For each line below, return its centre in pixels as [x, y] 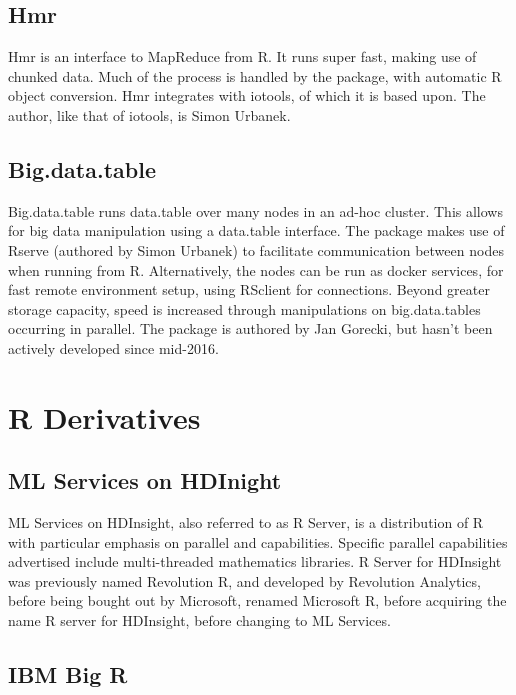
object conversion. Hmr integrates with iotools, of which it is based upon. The [247, 95]
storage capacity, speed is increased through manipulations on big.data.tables [244, 308]
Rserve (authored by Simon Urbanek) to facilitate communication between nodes [256, 249]
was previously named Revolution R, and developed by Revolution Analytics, [244, 580]
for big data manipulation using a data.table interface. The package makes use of [256, 230]
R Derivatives [104, 416]
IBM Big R [68, 674]
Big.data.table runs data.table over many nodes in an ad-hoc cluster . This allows [255, 210]
